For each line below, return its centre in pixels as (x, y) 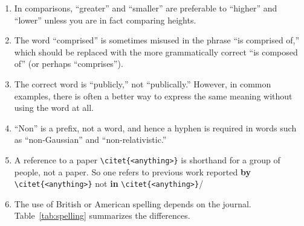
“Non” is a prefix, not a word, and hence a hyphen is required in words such (155, 127)
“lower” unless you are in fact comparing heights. (105, 20)
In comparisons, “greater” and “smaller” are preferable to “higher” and (146, 8)
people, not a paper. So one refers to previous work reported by (132, 171)
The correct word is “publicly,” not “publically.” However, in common (143, 83)
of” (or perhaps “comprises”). (69, 64)
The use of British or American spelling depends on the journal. (133, 203)
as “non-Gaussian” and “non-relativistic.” (90, 140)
